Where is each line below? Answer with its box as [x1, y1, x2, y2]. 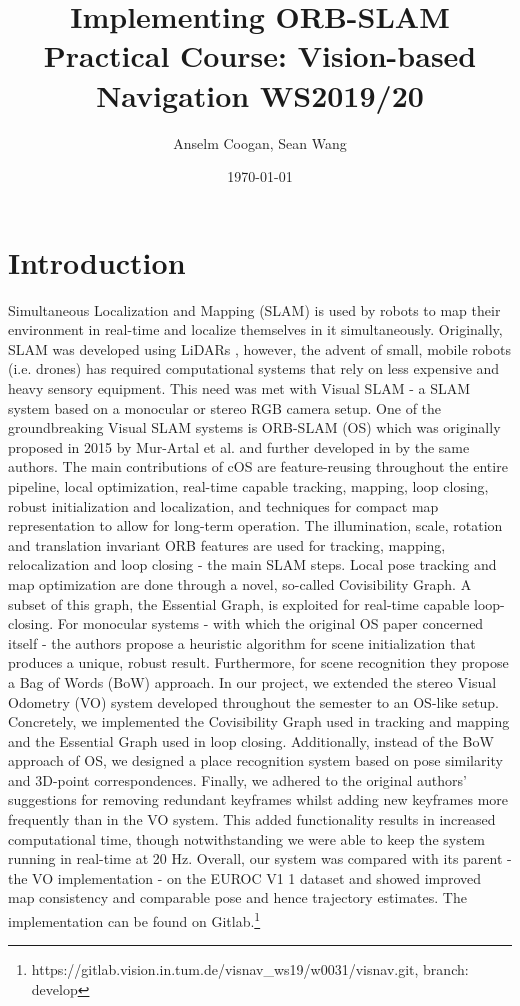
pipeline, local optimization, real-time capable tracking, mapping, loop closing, [8, 475, 489, 496]
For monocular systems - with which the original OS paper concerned [57, 613, 484, 634]
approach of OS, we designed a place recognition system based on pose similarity [8, 750, 503, 771]
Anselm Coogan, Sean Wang [173, 132, 347, 153]
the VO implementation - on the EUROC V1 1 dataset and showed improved [8, 867, 482, 888]
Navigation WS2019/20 [96, 74, 424, 115]
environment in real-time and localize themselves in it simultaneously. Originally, [8, 319, 503, 340]
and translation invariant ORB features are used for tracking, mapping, [8, 534, 446, 555]
